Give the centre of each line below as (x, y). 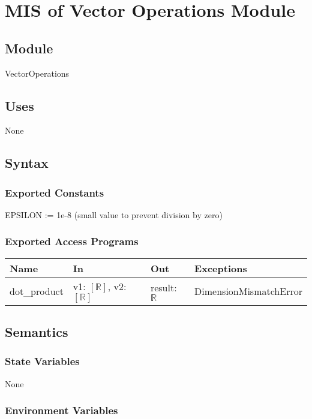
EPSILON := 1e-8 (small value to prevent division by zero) (114, 214)
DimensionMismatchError (248, 291)
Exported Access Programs (72, 241)
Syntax (27, 163)
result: (163, 288)
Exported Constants (55, 192)
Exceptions (221, 268)
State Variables (42, 361)
